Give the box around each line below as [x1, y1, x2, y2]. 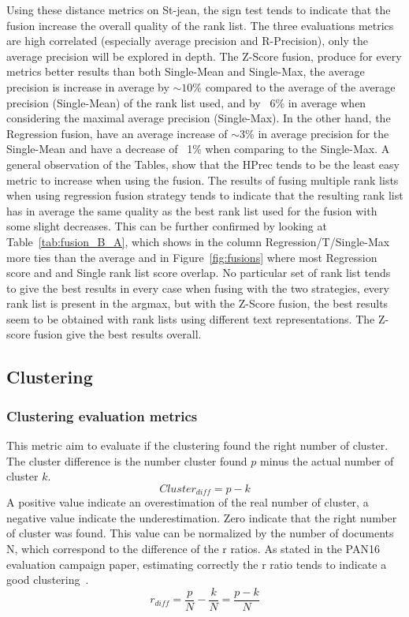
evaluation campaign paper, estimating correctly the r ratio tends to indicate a [6, 555, 387, 572]
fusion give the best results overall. [34, 326, 202, 342]
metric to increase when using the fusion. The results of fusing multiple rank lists [6, 171, 399, 188]
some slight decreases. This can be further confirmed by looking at [6, 218, 327, 234]
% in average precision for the [245, 125, 389, 141]
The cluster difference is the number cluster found [6, 452, 247, 469]
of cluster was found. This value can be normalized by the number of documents [6, 525, 394, 541]
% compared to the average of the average [192, 78, 396, 95]
